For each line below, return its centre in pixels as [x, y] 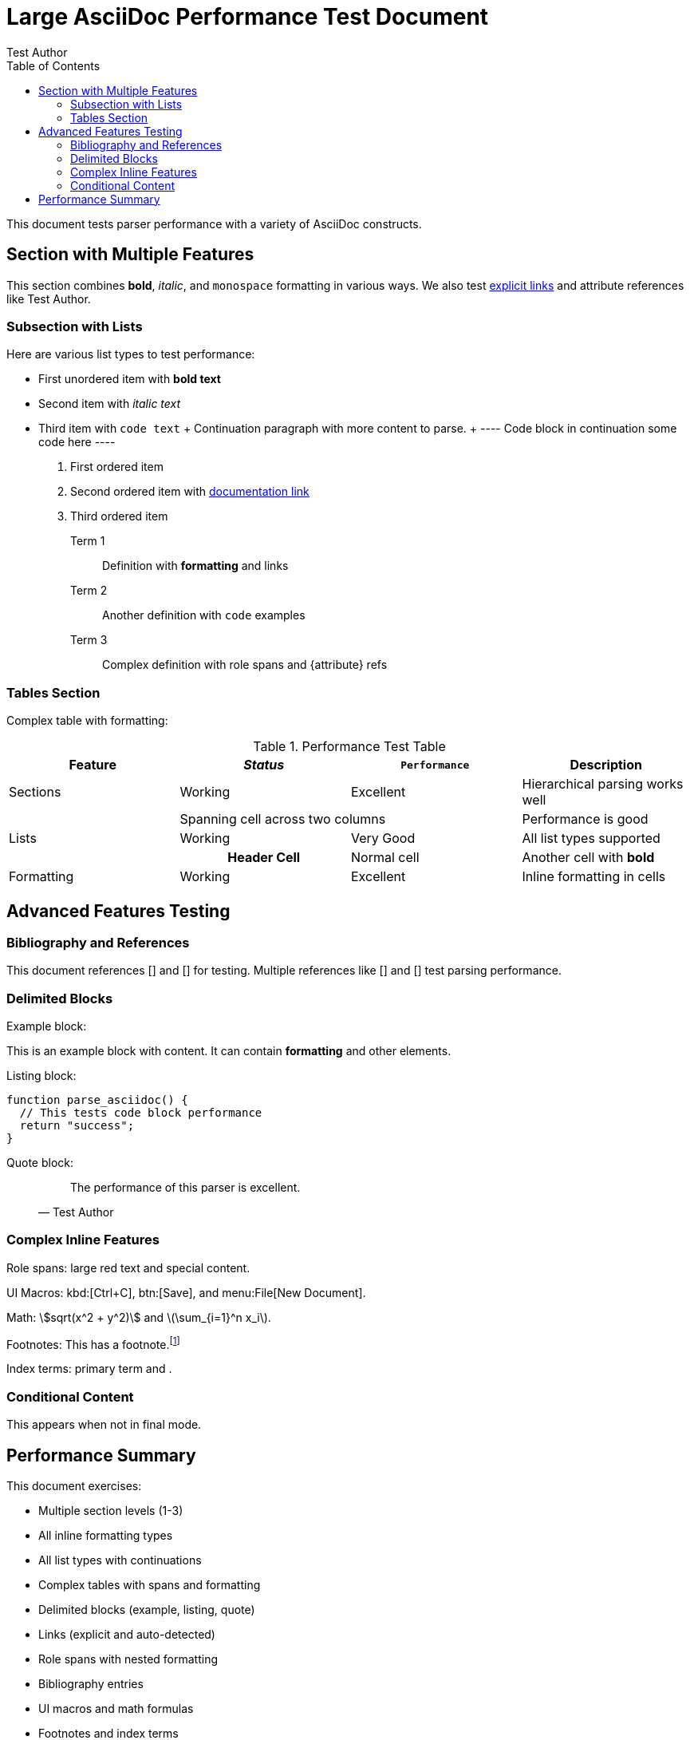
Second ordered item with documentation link [190, 492]
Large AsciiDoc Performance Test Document [248, 17]
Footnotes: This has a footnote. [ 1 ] [93, 1343]
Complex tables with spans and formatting [150, 1585]
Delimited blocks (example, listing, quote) [147, 1610]
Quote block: [40, 1163]
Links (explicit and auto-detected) [127, 1635]
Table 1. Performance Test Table [349, 747]
